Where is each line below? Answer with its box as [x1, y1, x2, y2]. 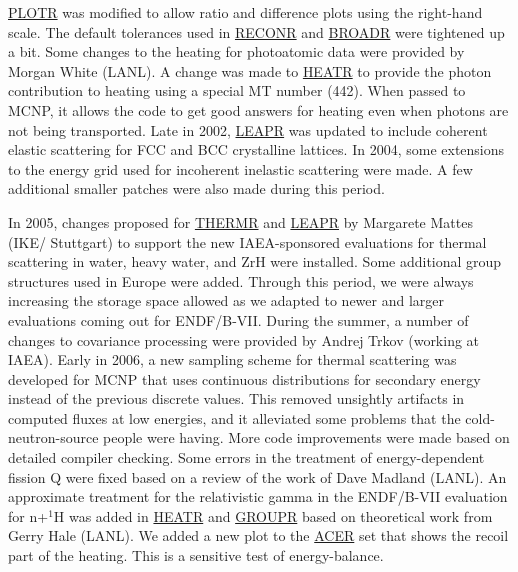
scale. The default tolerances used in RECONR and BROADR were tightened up [8, 21, 505, 42]
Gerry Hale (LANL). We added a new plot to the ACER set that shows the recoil [8, 525, 509, 546]
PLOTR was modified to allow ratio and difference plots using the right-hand [8, 2, 483, 22]
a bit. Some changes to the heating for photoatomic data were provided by [8, 41, 465, 62]
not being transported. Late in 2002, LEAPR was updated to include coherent [8, 119, 488, 140]
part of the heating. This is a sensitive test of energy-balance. [8, 545, 384, 566]
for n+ [8, 505, 49, 526]
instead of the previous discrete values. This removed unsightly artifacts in [8, 388, 465, 409]
